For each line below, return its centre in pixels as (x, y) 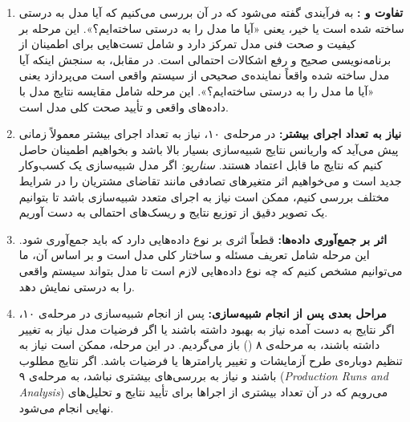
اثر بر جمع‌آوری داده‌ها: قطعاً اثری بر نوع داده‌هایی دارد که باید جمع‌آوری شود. (203, 239)
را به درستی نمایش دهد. (77, 286)
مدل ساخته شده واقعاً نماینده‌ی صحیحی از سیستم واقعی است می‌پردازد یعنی (204, 75)
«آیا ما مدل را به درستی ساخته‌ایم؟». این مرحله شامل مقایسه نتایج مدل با (197, 90)
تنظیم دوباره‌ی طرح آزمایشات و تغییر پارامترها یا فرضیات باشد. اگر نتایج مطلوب (211, 360)
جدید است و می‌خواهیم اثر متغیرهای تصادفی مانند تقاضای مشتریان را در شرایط (210, 180)
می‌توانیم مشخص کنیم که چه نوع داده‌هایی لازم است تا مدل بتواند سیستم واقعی (211, 270)
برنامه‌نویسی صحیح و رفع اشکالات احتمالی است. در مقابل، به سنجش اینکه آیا (205, 59)
